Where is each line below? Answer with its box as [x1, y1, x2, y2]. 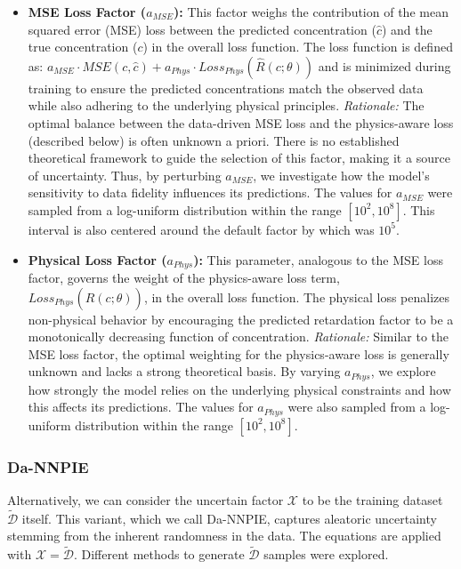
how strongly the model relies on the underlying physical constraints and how [28, 380, 451, 398]
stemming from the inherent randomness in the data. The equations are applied [7, 526, 441, 545]
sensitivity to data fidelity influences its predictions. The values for [28, 183, 392, 202]
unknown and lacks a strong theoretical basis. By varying [28, 362, 341, 381]
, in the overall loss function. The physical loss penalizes [143, 287, 450, 306]
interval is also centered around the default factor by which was [28, 220, 375, 238]
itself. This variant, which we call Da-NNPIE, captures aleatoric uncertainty [21, 509, 437, 527]
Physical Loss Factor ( [28, 250, 167, 268]
